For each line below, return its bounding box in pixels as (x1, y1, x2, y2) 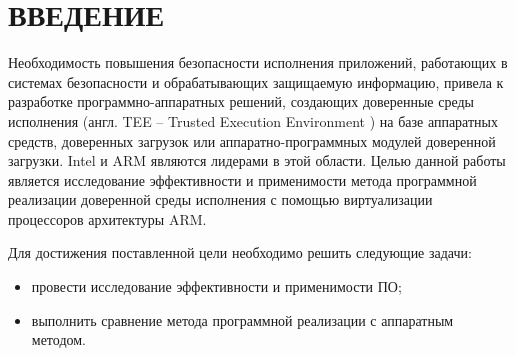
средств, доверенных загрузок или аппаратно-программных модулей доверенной (8, 130, 496, 151)
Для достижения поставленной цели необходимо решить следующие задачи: (8, 242, 472, 263)
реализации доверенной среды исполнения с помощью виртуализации (8, 189, 433, 210)
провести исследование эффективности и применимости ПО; (31, 276, 402, 297)
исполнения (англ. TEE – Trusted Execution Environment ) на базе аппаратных (8, 110, 498, 131)
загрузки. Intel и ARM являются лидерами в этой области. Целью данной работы (8, 150, 506, 171)
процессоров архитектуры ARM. (8, 208, 207, 229)
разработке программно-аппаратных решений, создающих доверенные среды (8, 91, 475, 112)
